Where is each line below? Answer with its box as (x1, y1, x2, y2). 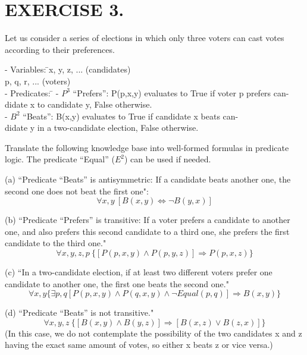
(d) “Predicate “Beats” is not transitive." (5, 306, 154, 319)
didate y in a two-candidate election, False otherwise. (5, 121, 199, 134)
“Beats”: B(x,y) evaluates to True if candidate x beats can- (23, 109, 239, 122)
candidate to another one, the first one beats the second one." (5, 277, 229, 290)
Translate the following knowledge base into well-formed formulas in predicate (5, 141, 289, 153)
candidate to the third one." (5, 237, 106, 249)
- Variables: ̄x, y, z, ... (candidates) (5, 63, 131, 76)
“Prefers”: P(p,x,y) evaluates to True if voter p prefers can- (73, 86, 289, 99)
